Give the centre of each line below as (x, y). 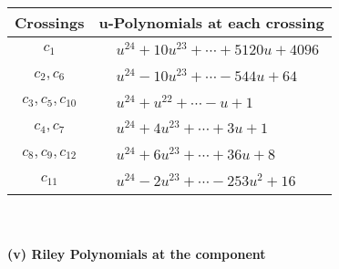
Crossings (50, 22)
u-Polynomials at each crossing (211, 22)
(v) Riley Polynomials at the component (137, 254)
